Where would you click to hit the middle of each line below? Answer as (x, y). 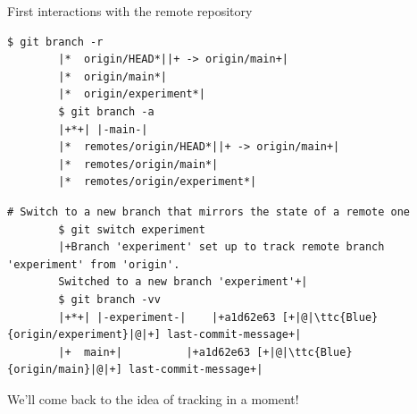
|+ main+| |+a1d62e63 (154, 352)
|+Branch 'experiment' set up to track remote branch (221, 247)
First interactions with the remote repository (130, 11)
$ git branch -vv (109, 299)
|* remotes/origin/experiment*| (158, 182)
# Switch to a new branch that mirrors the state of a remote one (209, 211)
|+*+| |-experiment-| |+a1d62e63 (167, 317)
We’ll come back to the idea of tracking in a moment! (153, 398)
